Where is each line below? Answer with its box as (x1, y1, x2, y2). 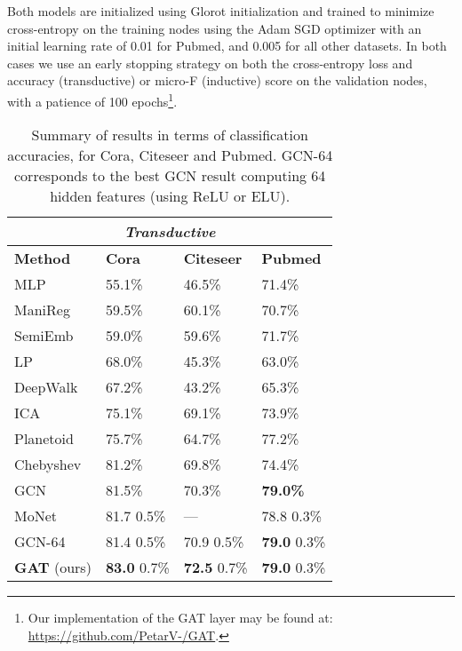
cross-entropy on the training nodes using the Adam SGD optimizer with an (7, 19, 422, 37)
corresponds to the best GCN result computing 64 (14, 165, 326, 187)
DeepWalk (14, 377, 78, 398)
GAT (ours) (14, 557, 92, 578)
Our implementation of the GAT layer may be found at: (28, 608, 333, 627)
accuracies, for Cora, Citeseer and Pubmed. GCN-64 (7, 145, 333, 166)
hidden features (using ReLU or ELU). (50, 186, 291, 207)
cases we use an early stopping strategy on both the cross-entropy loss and (7, 53, 413, 72)
